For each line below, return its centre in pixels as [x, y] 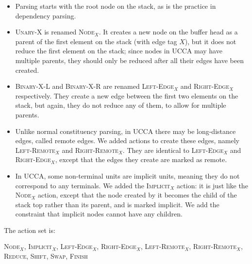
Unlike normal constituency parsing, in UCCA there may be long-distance [126, 131]
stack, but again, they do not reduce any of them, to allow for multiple [121, 105]
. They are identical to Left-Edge [173, 150]
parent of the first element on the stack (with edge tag [96, 41]
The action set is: [30, 230]
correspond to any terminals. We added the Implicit [93, 185]
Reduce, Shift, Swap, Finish [46, 256]
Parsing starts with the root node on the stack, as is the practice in [116, 6]
